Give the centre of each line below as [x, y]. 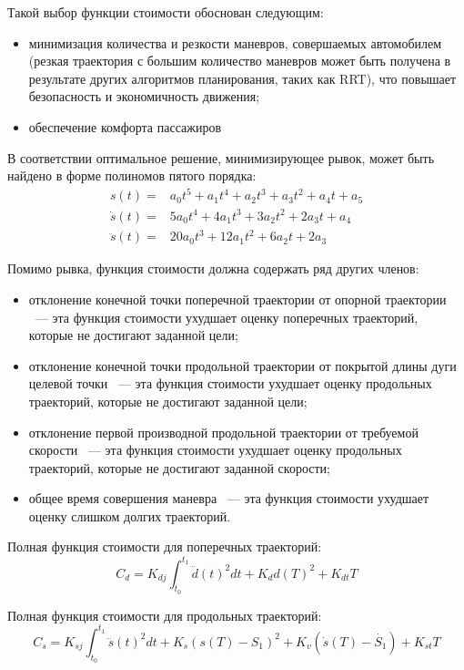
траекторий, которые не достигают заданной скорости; [179, 467]
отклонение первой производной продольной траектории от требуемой [223, 432]
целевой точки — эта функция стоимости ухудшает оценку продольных [230, 383]
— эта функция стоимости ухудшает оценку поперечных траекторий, [227, 317]
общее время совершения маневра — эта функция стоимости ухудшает [229, 498]
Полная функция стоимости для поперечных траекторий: [165, 546]
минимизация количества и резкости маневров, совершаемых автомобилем [235, 42]
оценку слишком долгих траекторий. [130, 515]
